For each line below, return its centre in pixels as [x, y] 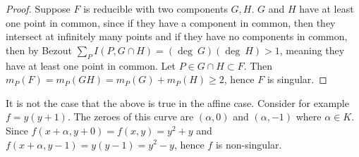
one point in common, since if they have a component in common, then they [171, 22]
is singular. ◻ [297, 79]
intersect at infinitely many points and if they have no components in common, [177, 36]
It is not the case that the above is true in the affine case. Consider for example [177, 102]
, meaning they [312, 50]
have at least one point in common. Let [91, 65]
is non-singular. [249, 144]
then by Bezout [39, 50]
